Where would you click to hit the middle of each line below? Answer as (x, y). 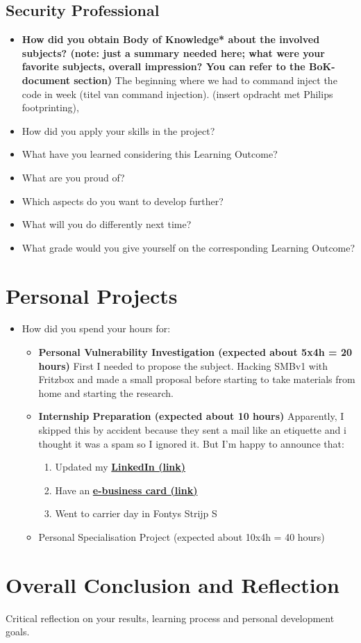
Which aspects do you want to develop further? (123, 201)
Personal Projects (92, 295)
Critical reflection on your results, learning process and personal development (170, 618)
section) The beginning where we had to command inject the (205, 80)
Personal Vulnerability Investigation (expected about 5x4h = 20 (195, 352)
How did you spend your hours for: (96, 328)
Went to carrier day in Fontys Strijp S (136, 513)
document (46, 80)
